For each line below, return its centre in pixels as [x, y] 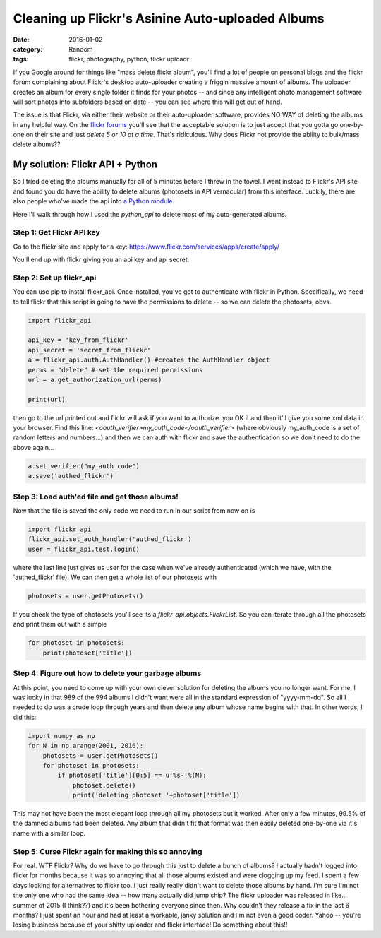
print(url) [47, 399]
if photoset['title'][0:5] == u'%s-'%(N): [132, 776]
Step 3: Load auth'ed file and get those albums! [96, 497]
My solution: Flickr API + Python [85, 165]
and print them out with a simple [60, 624]
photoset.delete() [104, 785]
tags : [21, 59]
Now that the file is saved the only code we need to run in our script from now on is [134, 510]
